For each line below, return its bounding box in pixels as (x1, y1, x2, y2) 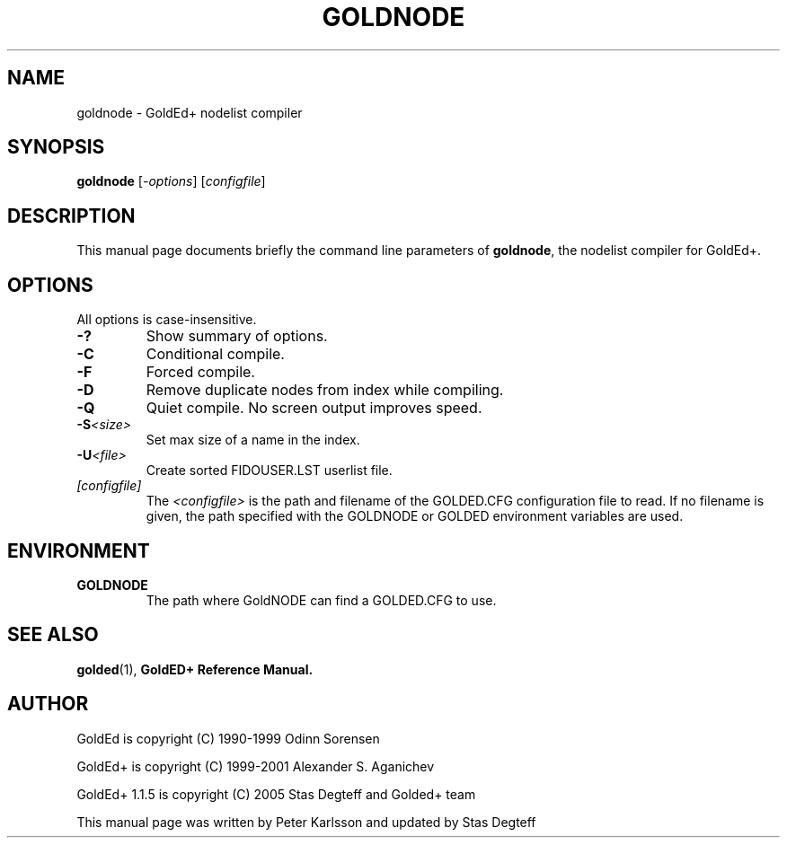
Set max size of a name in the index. (146, 432, 360, 448)
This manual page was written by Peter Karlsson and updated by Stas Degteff (76, 814, 536, 830)
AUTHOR (7, 692, 89, 716)
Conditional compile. (146, 345, 285, 364)
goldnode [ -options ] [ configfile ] (76, 173, 266, 189)
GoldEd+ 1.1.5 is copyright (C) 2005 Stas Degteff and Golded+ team (76, 786, 476, 802)
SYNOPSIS (7, 136, 105, 159)
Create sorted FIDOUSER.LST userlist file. (146, 462, 393, 479)
